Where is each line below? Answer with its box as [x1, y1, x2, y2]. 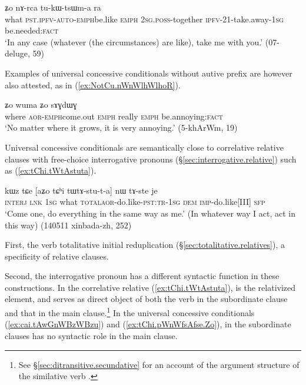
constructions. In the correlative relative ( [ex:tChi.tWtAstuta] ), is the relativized [5, 281, 296, 293]
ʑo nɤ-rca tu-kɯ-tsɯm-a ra [5, 1, 101, 13]
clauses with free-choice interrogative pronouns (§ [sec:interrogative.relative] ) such [5, 152, 297, 165]
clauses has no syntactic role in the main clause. [5, 329, 178, 341]
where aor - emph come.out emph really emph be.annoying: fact [5, 109, 223, 122]
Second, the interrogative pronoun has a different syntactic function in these [5, 270, 280, 282]
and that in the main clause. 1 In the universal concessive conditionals [5, 305, 255, 318]
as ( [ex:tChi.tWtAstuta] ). [5, 164, 97, 177]
